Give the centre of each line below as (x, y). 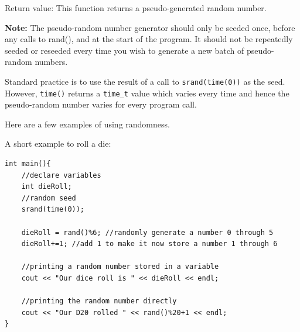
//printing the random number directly (99, 301)
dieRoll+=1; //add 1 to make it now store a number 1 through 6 (149, 244)
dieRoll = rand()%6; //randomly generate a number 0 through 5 (147, 232)
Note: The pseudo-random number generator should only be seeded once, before (150, 27)
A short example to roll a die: (58, 143)
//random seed (49, 198)
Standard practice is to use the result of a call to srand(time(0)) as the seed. (145, 81)
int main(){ (28, 164)
